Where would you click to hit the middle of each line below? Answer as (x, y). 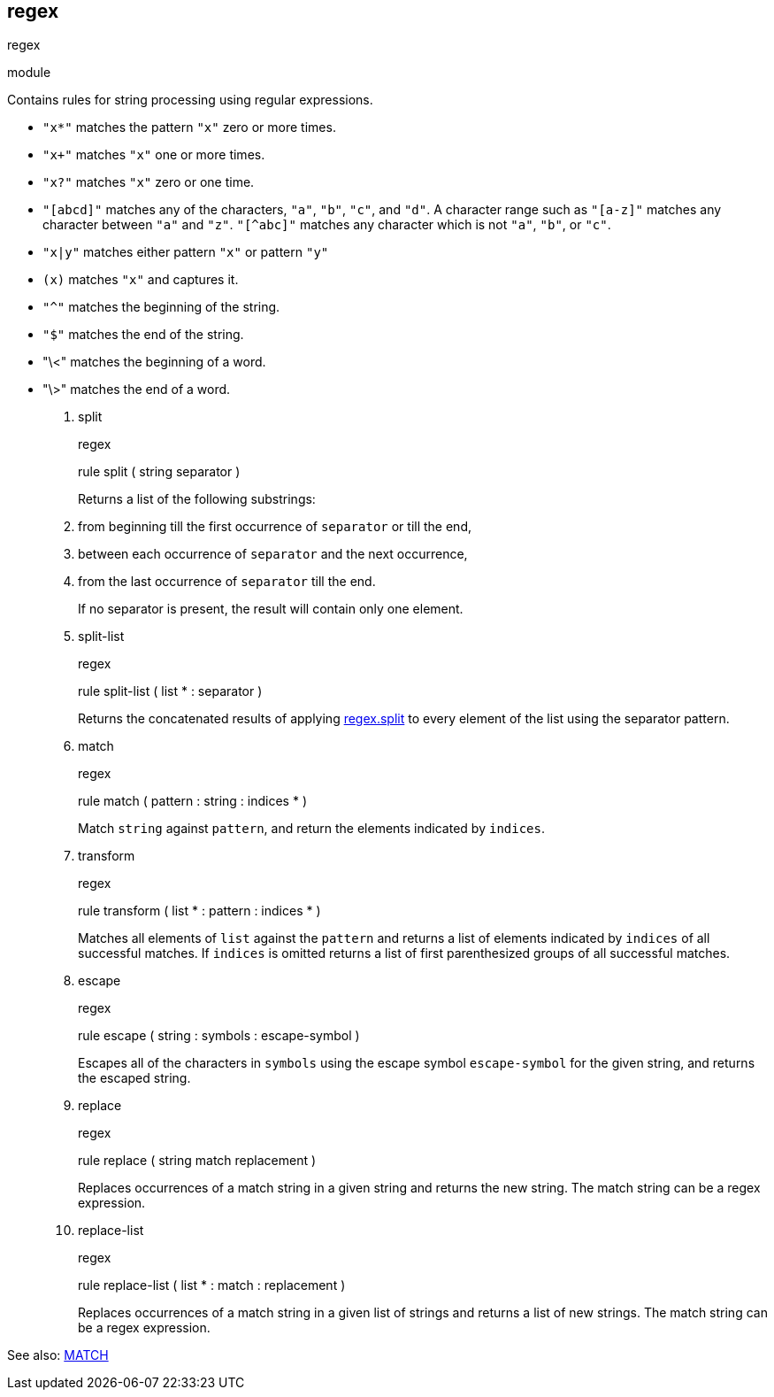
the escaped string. (134, 1078)
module (29, 73)
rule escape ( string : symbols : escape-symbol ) (219, 1036)
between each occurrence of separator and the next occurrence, (273, 554)
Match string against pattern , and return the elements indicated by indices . (312, 829)
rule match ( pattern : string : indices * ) (192, 801)
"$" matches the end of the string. (143, 335)
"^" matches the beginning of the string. (161, 307)
